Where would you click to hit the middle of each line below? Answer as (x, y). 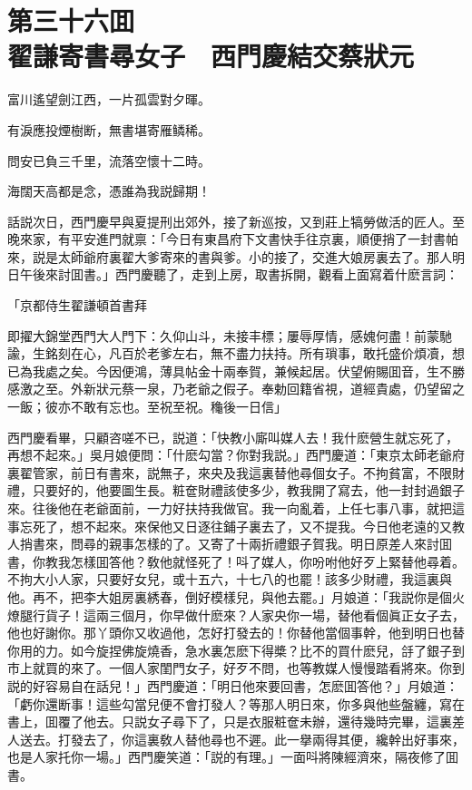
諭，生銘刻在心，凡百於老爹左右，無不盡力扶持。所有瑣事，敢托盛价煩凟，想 (236, 353)
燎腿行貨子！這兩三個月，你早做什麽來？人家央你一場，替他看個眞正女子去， (236, 614)
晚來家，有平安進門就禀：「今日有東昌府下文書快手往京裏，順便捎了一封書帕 (233, 239)
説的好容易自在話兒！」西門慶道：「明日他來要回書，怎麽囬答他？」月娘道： (233, 685)
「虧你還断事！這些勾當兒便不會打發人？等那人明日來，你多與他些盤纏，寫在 (236, 703)
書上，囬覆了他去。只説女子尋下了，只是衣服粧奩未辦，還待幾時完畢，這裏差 (236, 722)
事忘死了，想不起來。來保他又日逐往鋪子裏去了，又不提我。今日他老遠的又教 (236, 526)
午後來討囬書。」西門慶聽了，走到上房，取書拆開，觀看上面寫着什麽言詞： (239, 274)
